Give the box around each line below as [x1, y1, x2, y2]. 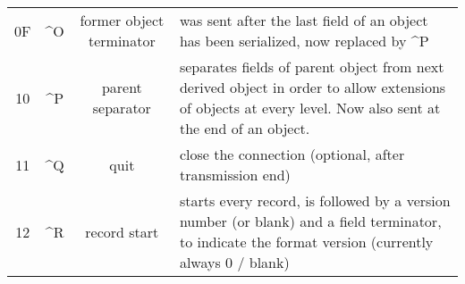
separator [92, 97, 151, 118]
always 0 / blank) [179, 252, 290, 272]
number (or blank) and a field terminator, [179, 211, 442, 231]
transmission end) [179, 164, 291, 185]
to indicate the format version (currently [179, 231, 434, 252]
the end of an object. [179, 118, 310, 138]
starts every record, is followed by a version [179, 190, 451, 211]
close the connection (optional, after [179, 144, 405, 164]
